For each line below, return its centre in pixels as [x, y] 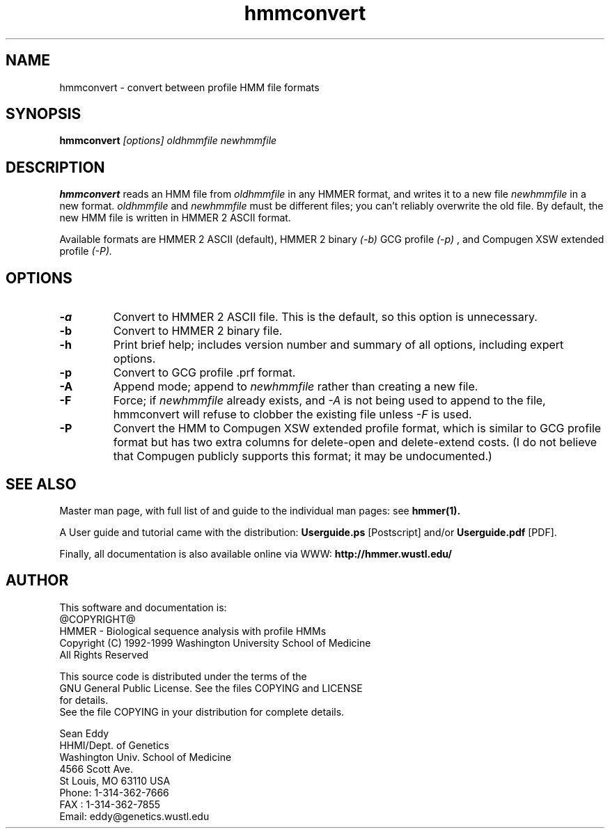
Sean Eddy [84, 733]
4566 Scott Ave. [96, 769]
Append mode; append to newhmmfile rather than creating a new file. [296, 387]
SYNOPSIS [44, 114]
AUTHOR [37, 581]
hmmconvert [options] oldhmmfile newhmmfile [168, 141]
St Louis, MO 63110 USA [115, 780]
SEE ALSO [41, 484]
